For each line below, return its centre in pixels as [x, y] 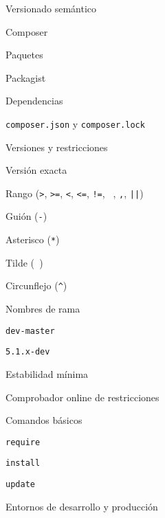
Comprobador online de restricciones [82, 397]
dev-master [30, 331]
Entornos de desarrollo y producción [82, 506]
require [23, 442]
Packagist [26, 77]
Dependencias [34, 101]
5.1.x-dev [28, 352]
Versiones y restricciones [57, 147]
